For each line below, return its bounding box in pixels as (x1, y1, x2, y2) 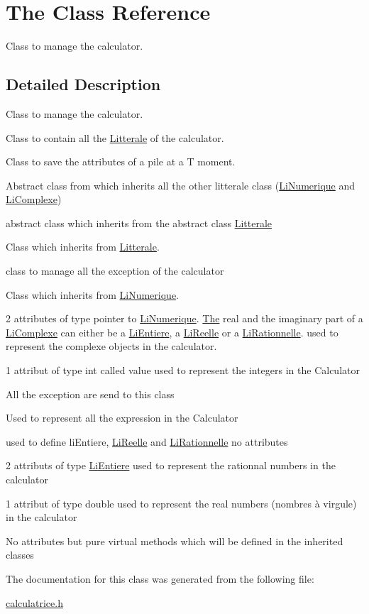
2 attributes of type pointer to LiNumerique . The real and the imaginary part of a (6, 311, 363, 326)
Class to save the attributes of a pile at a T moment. (6, 154, 236, 169)
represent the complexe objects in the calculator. (6, 339, 217, 353)
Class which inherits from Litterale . (6, 239, 160, 254)
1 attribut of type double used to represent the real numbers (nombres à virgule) (6, 495, 357, 510)
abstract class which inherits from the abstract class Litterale (6, 215, 272, 230)
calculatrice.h (6, 595, 63, 610)
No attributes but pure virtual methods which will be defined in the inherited (6, 533, 343, 548)
